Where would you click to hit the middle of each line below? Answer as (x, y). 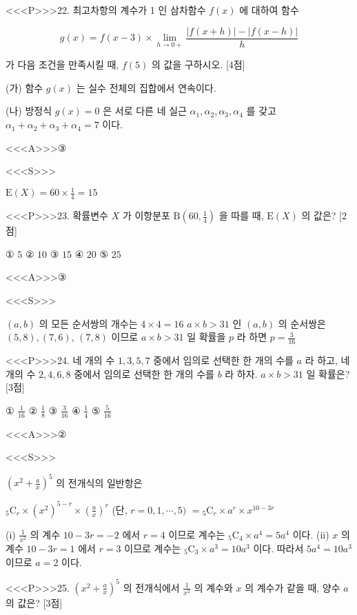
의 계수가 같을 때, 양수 (293, 587)
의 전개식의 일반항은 (99, 482)
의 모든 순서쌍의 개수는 (88, 323)
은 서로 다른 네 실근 (145, 111)
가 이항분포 (146, 215)
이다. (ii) (311, 534)
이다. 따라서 (278, 548)
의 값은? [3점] (34, 602)
